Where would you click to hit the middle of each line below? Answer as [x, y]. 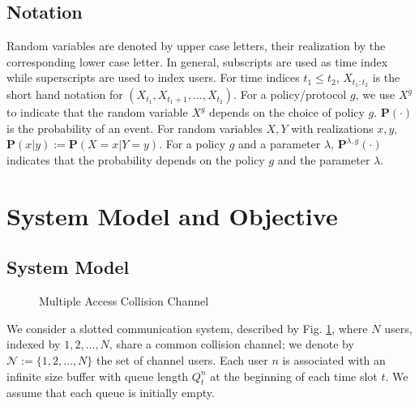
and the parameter [324, 160]
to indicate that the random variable [97, 112]
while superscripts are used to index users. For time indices [153, 77]
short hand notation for [65, 94]
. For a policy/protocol [290, 94]
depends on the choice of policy [287, 112]
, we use [375, 94]
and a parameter [280, 144]
